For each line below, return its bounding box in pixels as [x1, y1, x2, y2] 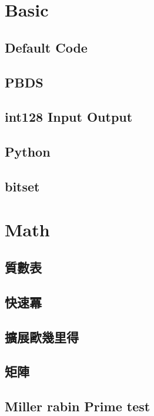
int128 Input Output [5, 108, 133, 126]
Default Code [5, 38, 88, 56]
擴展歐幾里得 [5, 327, 79, 346]
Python [5, 142, 51, 161]
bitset [5, 177, 40, 195]
